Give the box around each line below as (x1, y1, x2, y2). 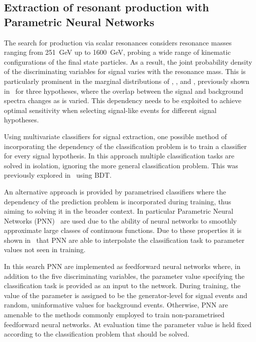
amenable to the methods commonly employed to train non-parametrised (4, 309, 225, 320)
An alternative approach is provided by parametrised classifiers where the (4, 186, 226, 196)
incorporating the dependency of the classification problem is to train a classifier (4, 141, 247, 151)
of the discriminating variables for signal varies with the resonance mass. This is (4, 66, 246, 76)
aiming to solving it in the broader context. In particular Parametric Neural (4, 206, 233, 216)
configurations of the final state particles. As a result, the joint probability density (4, 56, 253, 67)
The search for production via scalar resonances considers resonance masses (4, 37, 232, 47)
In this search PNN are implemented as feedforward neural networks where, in (4, 261, 241, 271)
